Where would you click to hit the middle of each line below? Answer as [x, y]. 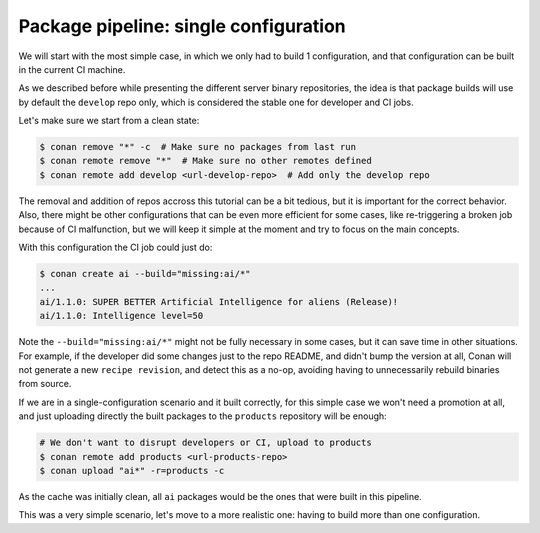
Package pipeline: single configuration [182, 26]
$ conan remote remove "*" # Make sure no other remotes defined [205, 161]
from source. [45, 384]
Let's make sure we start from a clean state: [109, 121]
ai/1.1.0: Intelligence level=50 [121, 316]
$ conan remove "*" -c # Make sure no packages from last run [198, 147]
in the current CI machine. [72, 69]
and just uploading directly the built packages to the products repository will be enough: [202, 416]
